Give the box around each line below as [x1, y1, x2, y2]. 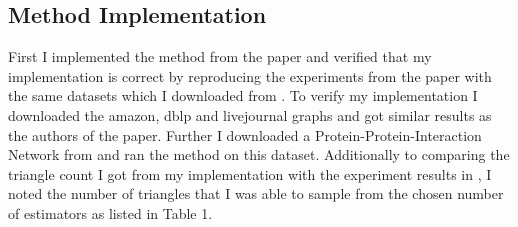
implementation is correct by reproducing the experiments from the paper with [8, 65, 492, 86]
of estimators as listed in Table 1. [8, 202, 213, 223]
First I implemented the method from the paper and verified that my [8, 46, 432, 67]
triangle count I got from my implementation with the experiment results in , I [8, 163, 492, 184]
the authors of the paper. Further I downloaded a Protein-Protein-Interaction [8, 124, 482, 145]
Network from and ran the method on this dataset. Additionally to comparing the [8, 144, 510, 165]
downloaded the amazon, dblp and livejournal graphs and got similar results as [8, 104, 492, 125]
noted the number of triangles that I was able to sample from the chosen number [8, 183, 504, 204]
